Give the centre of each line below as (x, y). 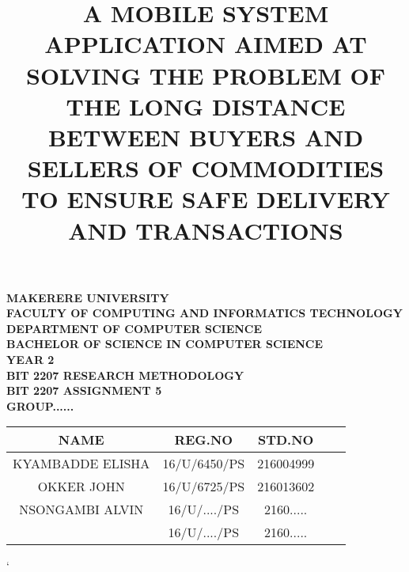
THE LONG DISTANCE (206, 106)
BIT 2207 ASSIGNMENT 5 (84, 390)
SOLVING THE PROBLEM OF (206, 75)
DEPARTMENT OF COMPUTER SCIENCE (134, 328)
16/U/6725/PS (204, 487)
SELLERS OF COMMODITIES (206, 168)
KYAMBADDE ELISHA (81, 464)
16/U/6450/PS (204, 464)
